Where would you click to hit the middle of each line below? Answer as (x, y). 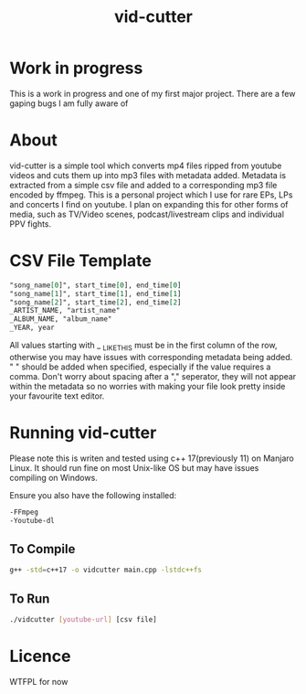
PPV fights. (31, 224)
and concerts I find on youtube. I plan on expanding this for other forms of (149, 204)
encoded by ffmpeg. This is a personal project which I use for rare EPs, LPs (151, 195)
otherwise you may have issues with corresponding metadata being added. (151, 357)
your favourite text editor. (57, 396)
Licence (40, 657)
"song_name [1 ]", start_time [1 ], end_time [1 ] (95, 294)
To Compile (42, 549)
